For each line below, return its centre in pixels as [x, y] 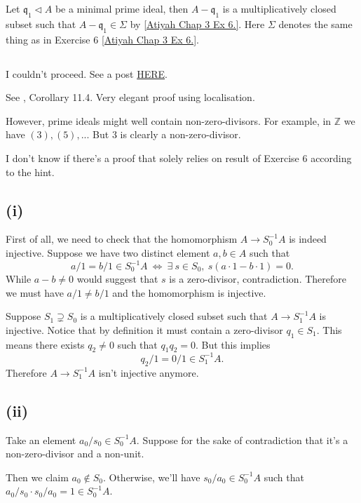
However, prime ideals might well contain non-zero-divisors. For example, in [169, 120]
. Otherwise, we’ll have [151, 477]
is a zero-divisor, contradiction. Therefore [258, 279]
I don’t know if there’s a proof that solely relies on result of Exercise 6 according [179, 157]
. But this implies [233, 344]
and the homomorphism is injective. [189, 292]
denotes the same [315, 24]
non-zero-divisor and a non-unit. [75, 454]
